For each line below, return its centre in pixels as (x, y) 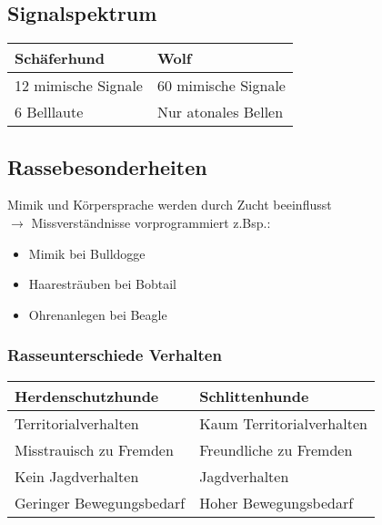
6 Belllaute (49, 112)
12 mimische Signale (79, 86)
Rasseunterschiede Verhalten (115, 355)
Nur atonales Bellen (220, 112)
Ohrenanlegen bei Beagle (98, 314)
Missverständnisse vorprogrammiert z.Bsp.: (151, 222)
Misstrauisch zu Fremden (94, 449)
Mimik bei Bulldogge (87, 253)
